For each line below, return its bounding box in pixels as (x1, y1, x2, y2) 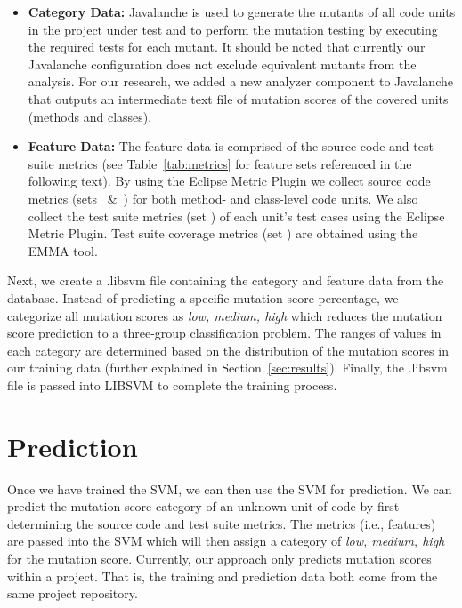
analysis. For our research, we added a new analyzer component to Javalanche (28, 72, 453, 91)
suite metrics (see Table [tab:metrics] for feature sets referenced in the (28, 154, 412, 172)
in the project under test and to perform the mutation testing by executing (28, 20, 438, 38)
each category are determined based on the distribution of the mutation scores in (7, 340, 449, 359)
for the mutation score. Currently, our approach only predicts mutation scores (7, 548, 432, 567)
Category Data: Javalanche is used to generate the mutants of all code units (28, 3, 456, 20)
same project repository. (7, 584, 138, 603)
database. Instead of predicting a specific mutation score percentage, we (7, 288, 399, 307)
